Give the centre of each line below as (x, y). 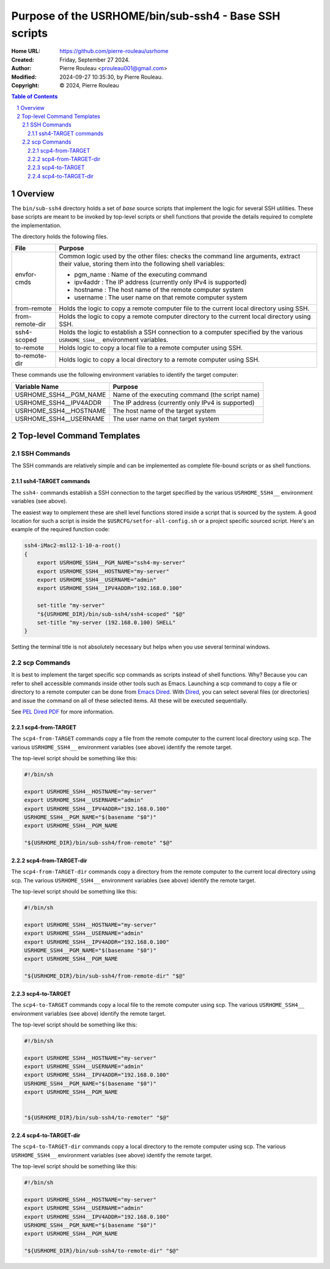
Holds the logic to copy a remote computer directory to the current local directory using (185, 316)
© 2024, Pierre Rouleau (89, 85)
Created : (23, 60)
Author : (21, 68)
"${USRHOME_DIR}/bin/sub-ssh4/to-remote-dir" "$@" (102, 1251)
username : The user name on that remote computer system (161, 297)
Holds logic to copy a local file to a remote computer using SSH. (151, 348)
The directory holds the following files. (60, 236)
